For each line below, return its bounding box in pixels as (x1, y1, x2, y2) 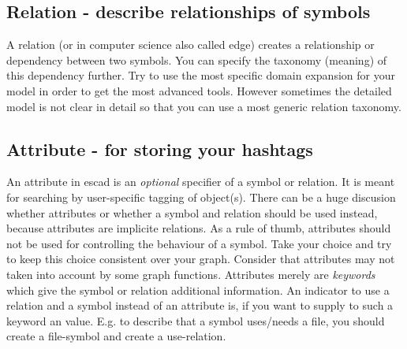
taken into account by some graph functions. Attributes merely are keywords (6, 265, 375, 282)
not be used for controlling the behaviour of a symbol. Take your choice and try (6, 235, 392, 251)
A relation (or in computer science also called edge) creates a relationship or (6, 36, 375, 53)
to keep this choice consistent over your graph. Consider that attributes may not (6, 251, 395, 267)
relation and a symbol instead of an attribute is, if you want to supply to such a (6, 297, 394, 314)
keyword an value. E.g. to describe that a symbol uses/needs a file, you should (6, 312, 385, 329)
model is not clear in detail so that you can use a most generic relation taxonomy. (6, 98, 401, 114)
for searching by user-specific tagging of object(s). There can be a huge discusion (6, 188, 396, 205)
